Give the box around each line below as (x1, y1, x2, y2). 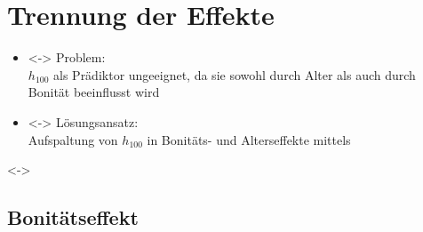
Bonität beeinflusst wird (28, 83, 160, 101)
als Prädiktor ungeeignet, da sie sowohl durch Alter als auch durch (53, 65, 416, 84)
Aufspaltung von (28, 130, 118, 148)
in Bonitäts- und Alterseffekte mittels (147, 130, 351, 148)
